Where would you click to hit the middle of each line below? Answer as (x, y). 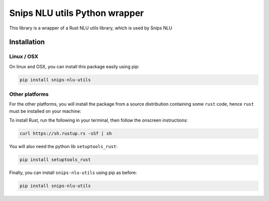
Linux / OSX (24, 56)
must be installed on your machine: (45, 111)
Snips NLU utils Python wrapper (76, 13)
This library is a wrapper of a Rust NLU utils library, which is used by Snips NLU (91, 28)
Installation (27, 42)
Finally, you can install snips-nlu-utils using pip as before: (73, 173)
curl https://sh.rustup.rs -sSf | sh (66, 134)
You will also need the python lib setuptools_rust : (64, 147)
